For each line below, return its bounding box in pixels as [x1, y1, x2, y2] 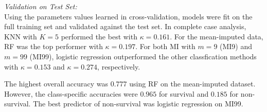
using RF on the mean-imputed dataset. [129, 78, 256, 89]
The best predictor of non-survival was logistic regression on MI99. [33, 98, 243, 109]
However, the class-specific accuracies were [4, 88, 138, 99]
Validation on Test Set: [4, 1, 77, 11]
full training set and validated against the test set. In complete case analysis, [4, 21, 246, 32]
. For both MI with [135, 41, 195, 52]
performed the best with [61, 31, 137, 41]
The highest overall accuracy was [4, 78, 109, 89]
